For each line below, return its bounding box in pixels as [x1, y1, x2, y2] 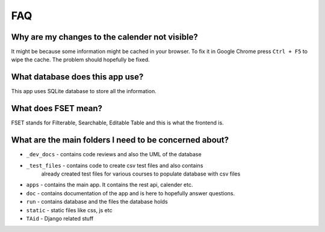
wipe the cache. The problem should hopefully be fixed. [11, 56, 150, 63]
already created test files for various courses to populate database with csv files [41, 170, 241, 177]
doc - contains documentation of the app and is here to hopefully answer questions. [26, 189, 235, 197]
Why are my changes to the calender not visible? [11, 32, 198, 42]
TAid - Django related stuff [26, 215, 94, 222]
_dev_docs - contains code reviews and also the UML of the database [26, 151, 202, 158]
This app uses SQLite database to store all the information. [11, 88, 156, 95]
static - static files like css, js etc [26, 206, 113, 213]
